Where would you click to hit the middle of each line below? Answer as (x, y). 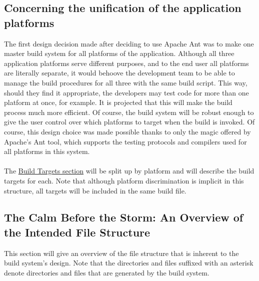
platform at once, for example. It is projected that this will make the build (118, 102)
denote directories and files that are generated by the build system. (107, 272)
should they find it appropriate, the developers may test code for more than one (126, 92)
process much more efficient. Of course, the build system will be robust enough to (129, 112)
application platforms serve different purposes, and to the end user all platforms (126, 63)
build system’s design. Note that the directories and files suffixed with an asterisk (129, 263)
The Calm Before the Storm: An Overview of (124, 217)
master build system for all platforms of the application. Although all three (119, 53)
